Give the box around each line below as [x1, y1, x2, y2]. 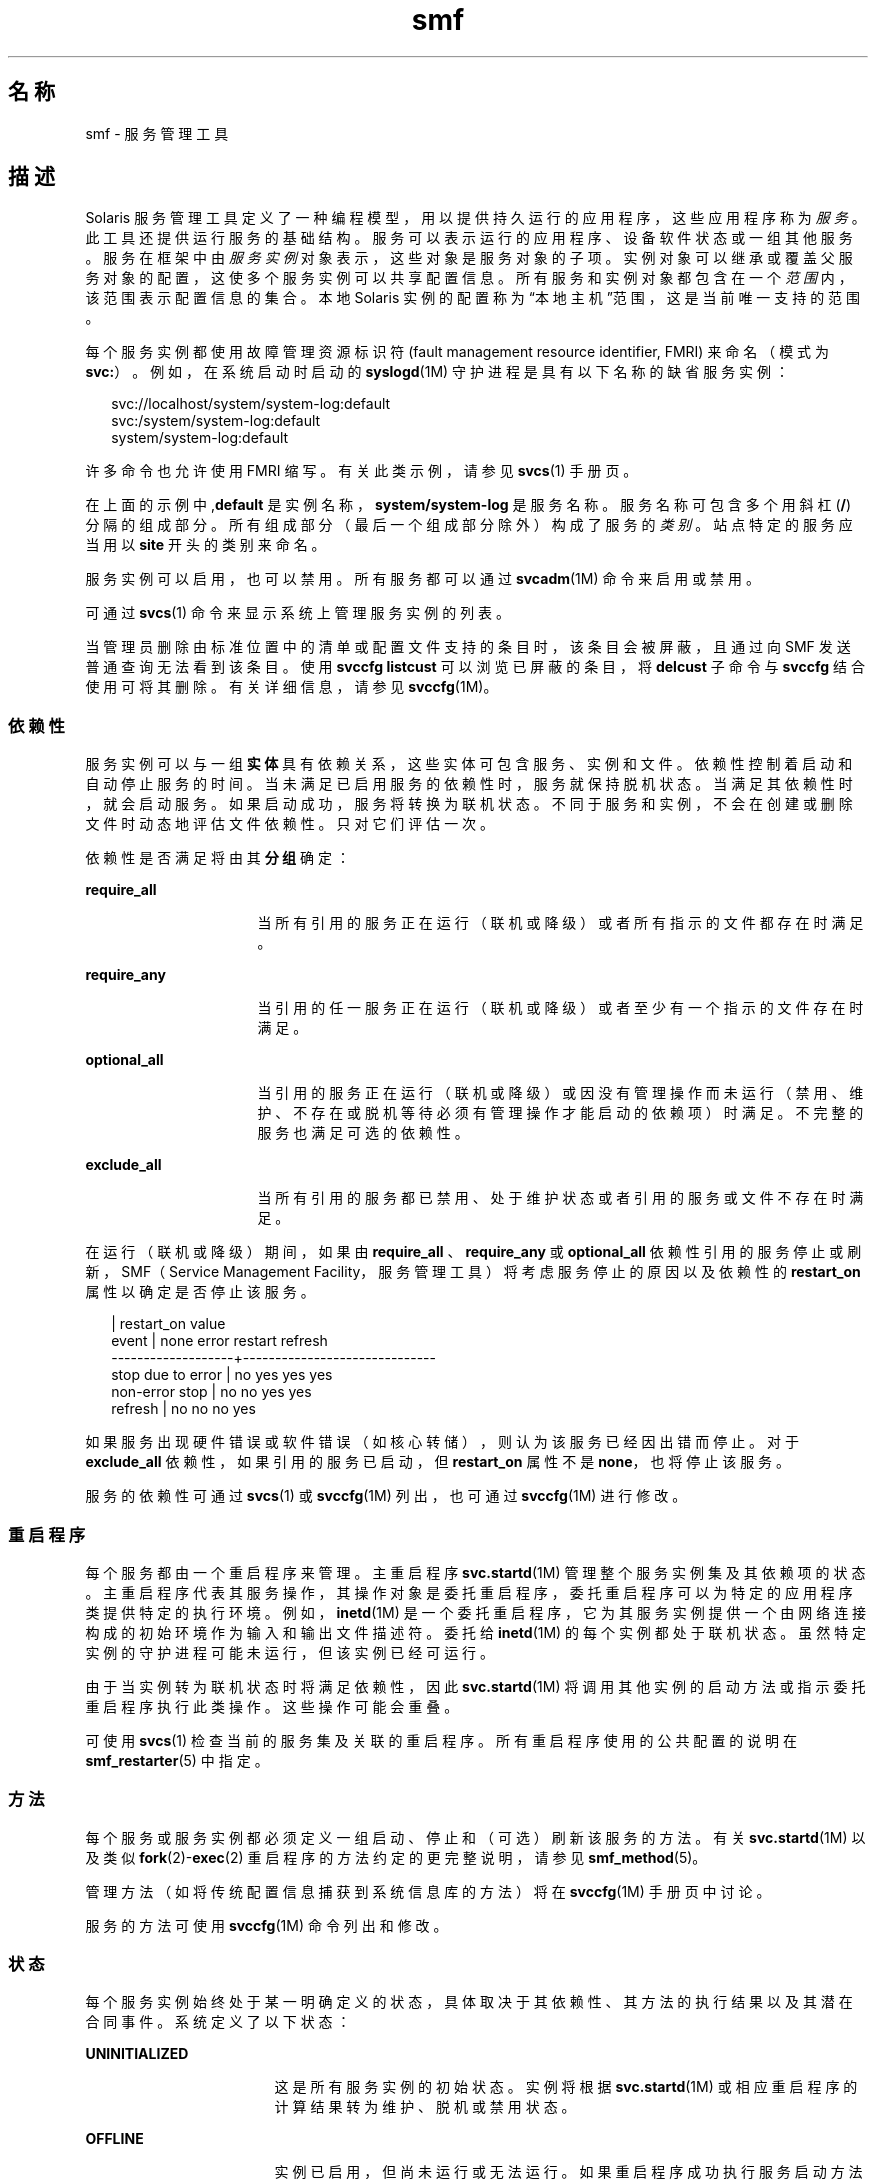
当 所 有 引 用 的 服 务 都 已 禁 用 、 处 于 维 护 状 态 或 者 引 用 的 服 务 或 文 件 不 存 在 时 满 [257, 1189, 864, 1207]
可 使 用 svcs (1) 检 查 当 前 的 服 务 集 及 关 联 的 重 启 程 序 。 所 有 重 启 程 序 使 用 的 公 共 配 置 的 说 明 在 [85, 1731, 798, 1749]
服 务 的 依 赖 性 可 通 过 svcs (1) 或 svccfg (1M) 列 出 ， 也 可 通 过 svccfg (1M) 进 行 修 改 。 [85, 1487, 687, 1505]
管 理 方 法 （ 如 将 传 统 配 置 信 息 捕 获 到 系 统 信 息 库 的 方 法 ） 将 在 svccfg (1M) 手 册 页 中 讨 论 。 [85, 1882, 771, 1900]
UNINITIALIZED [85, 2045, 189, 2063]
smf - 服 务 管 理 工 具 [85, 124, 229, 142]
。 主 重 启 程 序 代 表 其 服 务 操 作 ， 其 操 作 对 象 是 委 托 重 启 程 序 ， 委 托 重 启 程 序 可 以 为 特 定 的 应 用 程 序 [85, 1583, 853, 1601]
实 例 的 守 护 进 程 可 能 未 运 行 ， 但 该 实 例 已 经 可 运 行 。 [85, 1643, 495, 1661]
